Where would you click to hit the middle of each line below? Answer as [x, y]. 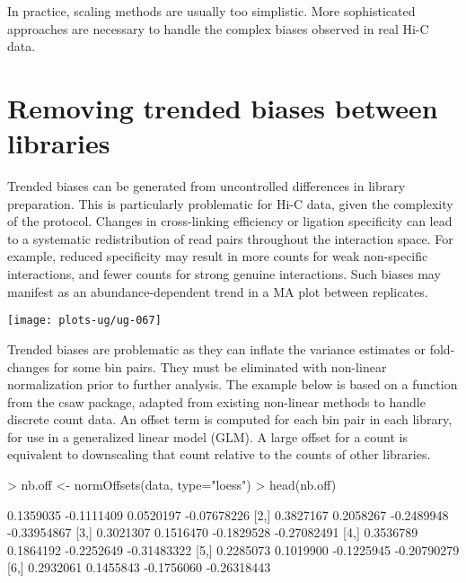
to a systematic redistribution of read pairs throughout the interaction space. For [230, 238]
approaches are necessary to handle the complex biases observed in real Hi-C [218, 28]
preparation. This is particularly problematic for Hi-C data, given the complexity [230, 203]
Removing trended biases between [223, 107]
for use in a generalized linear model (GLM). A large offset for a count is [207, 436]
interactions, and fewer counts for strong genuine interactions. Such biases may [224, 274]
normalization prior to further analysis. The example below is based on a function [233, 384]
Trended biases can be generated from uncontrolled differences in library [207, 186]
